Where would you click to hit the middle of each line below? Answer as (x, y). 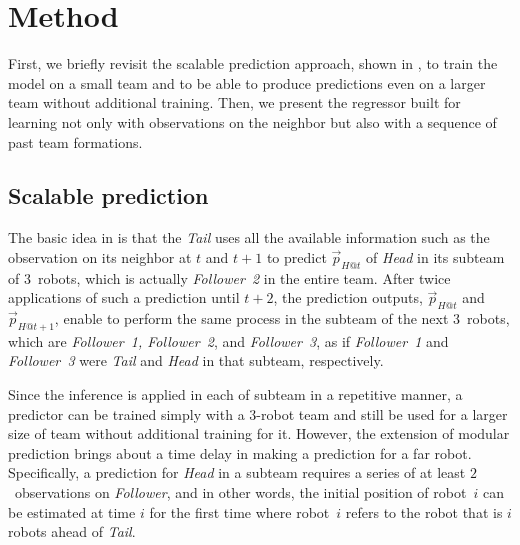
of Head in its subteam (435, 256)
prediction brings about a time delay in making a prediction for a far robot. (240, 452)
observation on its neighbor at (100, 256)
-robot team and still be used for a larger (382, 413)
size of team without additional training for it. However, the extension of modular (259, 433)
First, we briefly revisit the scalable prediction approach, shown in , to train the (253, 63)
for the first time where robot (239, 511)
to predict (296, 256)
